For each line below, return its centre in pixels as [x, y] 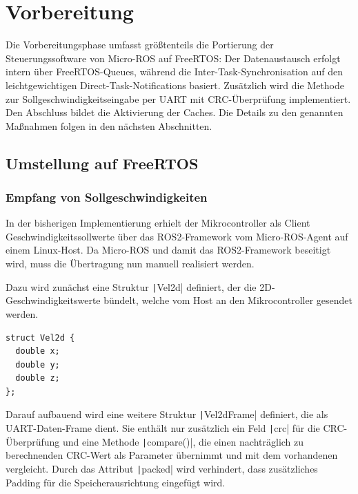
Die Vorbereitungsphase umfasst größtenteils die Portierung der [140, 45]
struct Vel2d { [40, 338]
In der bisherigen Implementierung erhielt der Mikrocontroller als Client [158, 223]
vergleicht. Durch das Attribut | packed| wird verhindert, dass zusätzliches [162, 469]
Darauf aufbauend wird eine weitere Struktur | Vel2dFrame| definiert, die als [167, 414]
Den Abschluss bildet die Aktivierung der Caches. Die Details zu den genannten [175, 112]
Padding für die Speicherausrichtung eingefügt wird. [116, 482]
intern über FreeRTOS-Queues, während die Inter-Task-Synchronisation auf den [174, 72]
